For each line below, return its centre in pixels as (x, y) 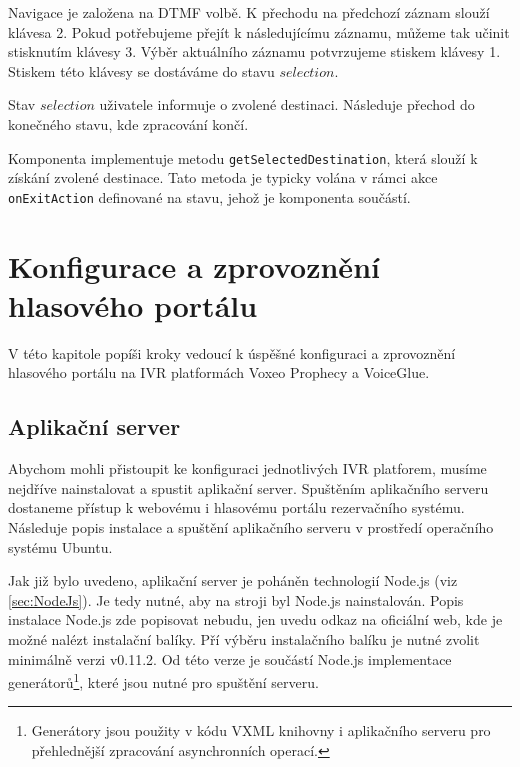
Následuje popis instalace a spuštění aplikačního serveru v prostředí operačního (251, 526)
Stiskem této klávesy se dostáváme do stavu (141, 70)
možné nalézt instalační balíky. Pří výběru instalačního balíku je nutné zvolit (244, 638)
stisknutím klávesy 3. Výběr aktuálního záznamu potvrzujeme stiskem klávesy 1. (254, 51)
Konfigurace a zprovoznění (194, 265)
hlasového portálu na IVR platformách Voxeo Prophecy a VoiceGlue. (219, 372)
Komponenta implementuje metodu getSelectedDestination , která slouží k (243, 157)
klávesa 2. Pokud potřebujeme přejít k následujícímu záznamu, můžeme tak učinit (259, 31)
